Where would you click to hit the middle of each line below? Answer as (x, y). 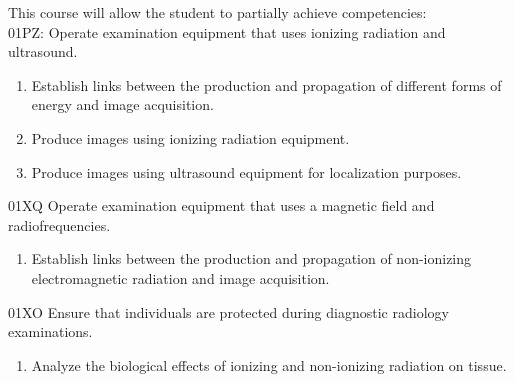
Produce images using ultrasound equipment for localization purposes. (246, 171)
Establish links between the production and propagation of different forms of (266, 84)
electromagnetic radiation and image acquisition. (180, 277)
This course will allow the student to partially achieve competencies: (217, 12)
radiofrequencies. (59, 224)
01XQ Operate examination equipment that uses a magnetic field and (221, 205)
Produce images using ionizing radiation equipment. (190, 137)
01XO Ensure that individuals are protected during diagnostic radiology (228, 311)
